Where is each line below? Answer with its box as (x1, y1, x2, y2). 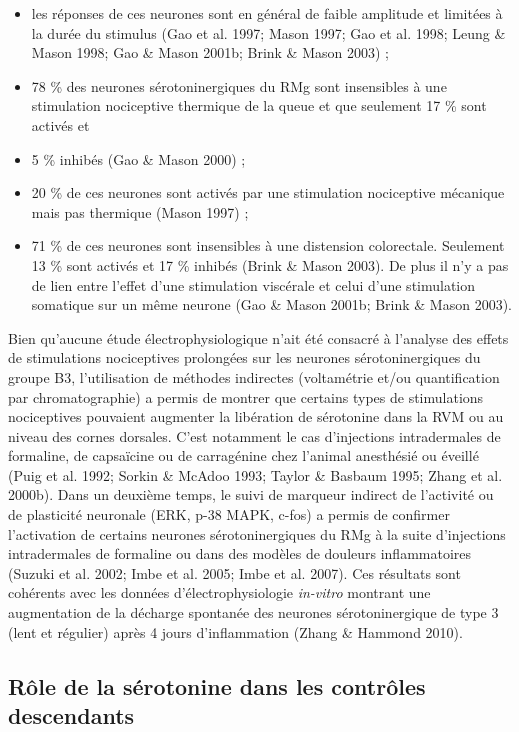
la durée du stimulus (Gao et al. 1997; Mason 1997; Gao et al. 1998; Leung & (31, 22, 506, 43)
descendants (8, 700, 135, 730)
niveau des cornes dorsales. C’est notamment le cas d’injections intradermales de (8, 425, 501, 446)
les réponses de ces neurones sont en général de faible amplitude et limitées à (31, 3, 503, 23)
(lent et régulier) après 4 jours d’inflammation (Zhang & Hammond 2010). (8, 621, 463, 642)
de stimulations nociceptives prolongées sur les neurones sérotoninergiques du (8, 347, 481, 368)
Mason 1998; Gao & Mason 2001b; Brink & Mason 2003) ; (31, 42, 389, 63)
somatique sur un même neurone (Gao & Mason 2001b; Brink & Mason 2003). (31, 294, 513, 315)
